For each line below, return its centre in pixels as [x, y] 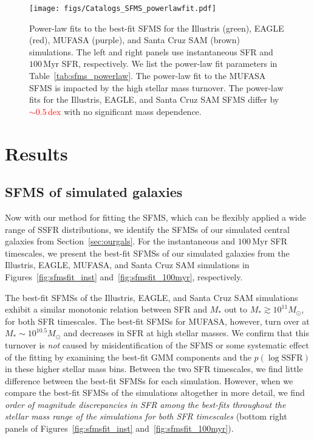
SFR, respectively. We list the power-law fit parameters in [169, 64]
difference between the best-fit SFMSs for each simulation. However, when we [149, 380]
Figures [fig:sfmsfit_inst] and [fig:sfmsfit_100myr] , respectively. [124, 276]
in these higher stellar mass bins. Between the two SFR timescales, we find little [154, 369]
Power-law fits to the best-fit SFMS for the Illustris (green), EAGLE [157, 28]
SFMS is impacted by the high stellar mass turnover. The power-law [156, 87]
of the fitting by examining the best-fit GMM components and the [128, 357]
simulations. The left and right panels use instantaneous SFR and [151, 51]
